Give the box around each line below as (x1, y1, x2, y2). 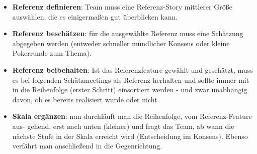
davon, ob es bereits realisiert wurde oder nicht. (12, 94, 159, 104)
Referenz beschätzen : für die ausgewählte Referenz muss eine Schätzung (12, 28, 243, 39)
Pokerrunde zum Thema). (12, 48, 92, 58)
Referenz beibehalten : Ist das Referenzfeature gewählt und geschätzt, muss (12, 64, 253, 75)
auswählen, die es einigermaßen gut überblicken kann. (12, 11, 178, 22)
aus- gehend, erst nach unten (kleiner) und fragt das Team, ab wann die (12, 120, 234, 131)
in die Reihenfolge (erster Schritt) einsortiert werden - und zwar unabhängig (12, 84, 247, 95)
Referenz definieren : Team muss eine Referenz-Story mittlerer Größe (12, 2, 232, 12)
